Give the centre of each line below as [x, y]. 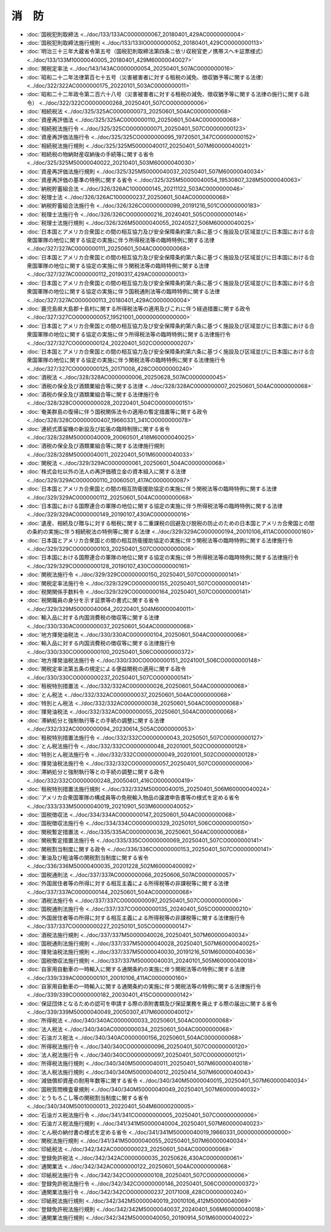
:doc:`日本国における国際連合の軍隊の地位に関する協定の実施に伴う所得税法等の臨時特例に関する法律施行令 [163, 557]
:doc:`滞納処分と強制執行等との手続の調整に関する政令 [96, 772]
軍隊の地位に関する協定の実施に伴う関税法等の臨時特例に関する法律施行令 [131, 360]
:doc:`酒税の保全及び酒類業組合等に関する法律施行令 [93, 394]
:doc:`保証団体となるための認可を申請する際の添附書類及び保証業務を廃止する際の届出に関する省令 [152, 1003]
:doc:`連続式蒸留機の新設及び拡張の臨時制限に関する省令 [98, 428]
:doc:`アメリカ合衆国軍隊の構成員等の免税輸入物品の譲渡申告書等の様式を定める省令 [133, 797]
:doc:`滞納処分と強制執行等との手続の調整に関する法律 [96, 720]
